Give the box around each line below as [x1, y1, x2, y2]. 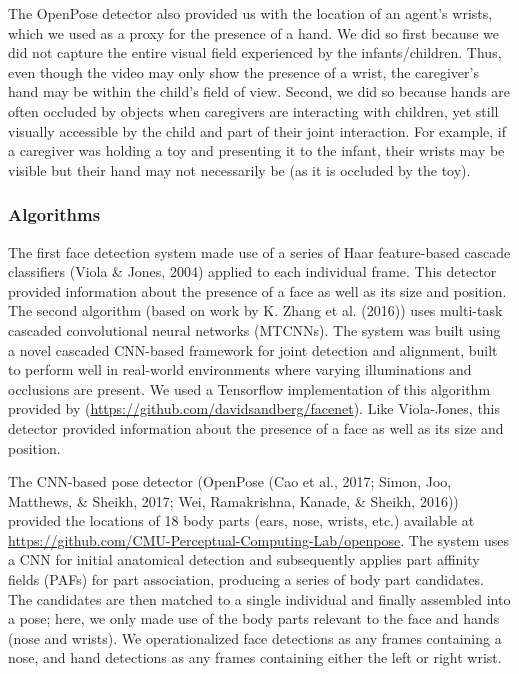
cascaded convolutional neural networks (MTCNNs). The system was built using [8, 319, 501, 340]
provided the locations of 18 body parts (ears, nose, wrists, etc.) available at [8, 510, 475, 531]
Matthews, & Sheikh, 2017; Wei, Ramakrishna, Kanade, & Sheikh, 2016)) [8, 490, 459, 511]
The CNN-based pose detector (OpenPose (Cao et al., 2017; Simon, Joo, [8, 471, 452, 492]
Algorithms [8, 202, 101, 227]
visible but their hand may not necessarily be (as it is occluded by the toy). [8, 159, 471, 180]
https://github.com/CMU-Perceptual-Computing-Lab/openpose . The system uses [8, 529, 510, 550]
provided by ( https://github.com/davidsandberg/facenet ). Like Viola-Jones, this [8, 398, 501, 419]
